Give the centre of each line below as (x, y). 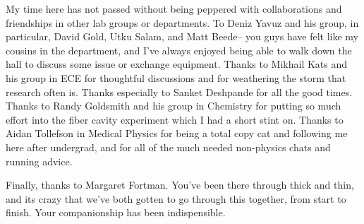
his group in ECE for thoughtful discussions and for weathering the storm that (176, 77)
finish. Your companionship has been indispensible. (116, 212)
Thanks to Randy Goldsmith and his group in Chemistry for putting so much (174, 106)
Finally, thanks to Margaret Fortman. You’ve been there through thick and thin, (180, 185)
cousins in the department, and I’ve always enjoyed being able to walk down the (179, 50)
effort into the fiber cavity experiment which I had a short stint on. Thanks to (175, 119)
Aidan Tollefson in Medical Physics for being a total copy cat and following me (177, 133)
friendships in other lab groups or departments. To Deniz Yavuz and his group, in (182, 22)
